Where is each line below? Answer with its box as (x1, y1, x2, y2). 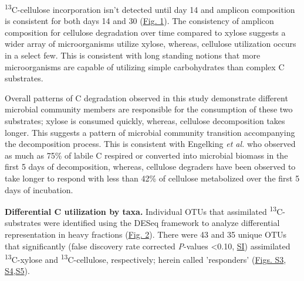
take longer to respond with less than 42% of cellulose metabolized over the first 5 (5, 172, 300, 184)
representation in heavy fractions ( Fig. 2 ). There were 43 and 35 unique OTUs (5, 228, 287, 240)
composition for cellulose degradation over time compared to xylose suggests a (5, 26, 286, 38)
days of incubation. (5, 183, 73, 196)
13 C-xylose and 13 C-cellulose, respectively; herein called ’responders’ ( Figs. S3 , (5, 252, 286, 265)
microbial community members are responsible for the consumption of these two (5, 103, 293, 115)
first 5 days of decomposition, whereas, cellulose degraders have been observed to (5, 160, 296, 173)
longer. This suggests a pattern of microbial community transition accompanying (5, 126, 295, 138)
